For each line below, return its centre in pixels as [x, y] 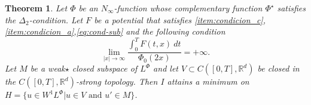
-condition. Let [56, 19]
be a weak [48, 68]
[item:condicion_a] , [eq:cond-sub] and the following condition [115, 31]
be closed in [278, 68]
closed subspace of [105, 68]
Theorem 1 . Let [36, 8]
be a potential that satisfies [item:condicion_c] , [180, 19]
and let [166, 68]
